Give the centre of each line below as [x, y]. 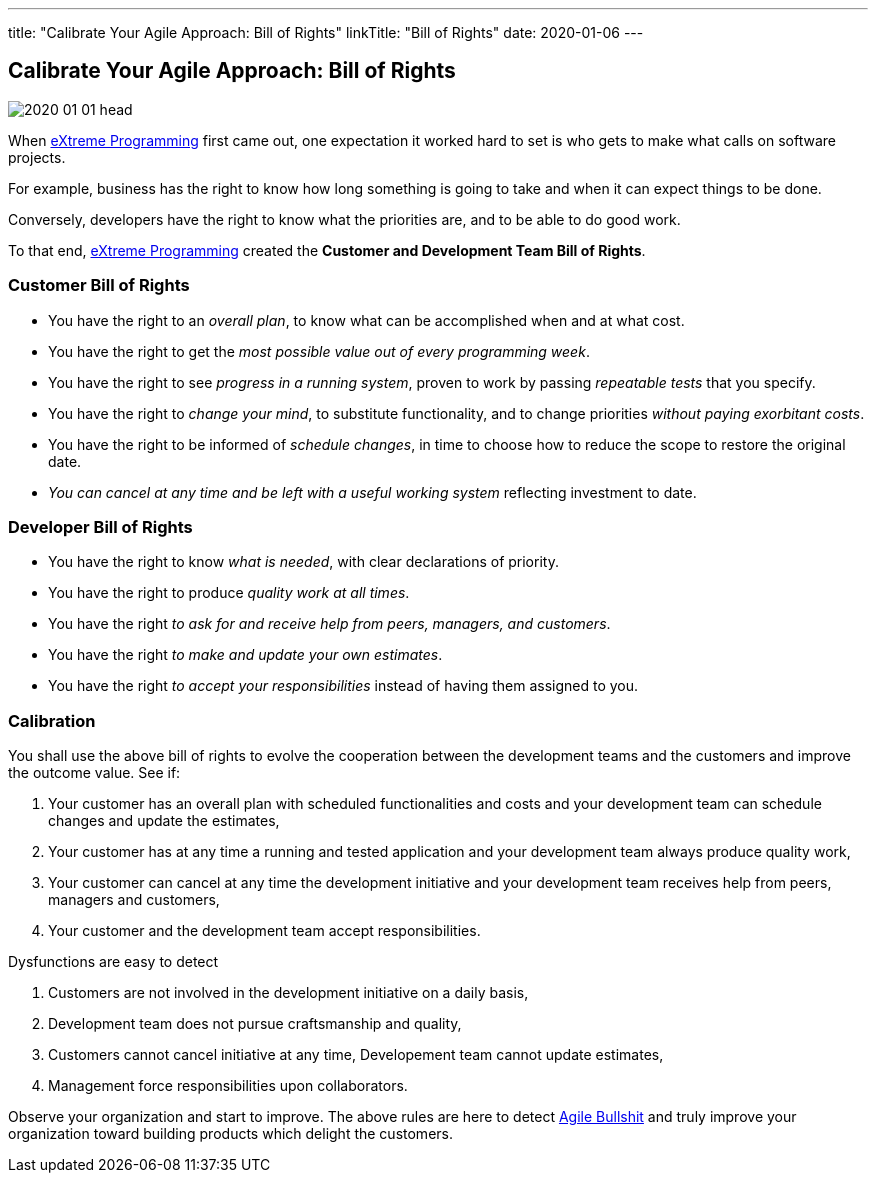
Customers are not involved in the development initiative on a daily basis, [288, 993]
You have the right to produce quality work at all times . [229, 593]
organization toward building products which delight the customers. [230, 1134]
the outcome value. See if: [94, 773]
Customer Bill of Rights [99, 285]
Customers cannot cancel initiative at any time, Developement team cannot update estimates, [356, 1055]
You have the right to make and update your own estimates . [245, 655]
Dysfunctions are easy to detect [113, 962]
